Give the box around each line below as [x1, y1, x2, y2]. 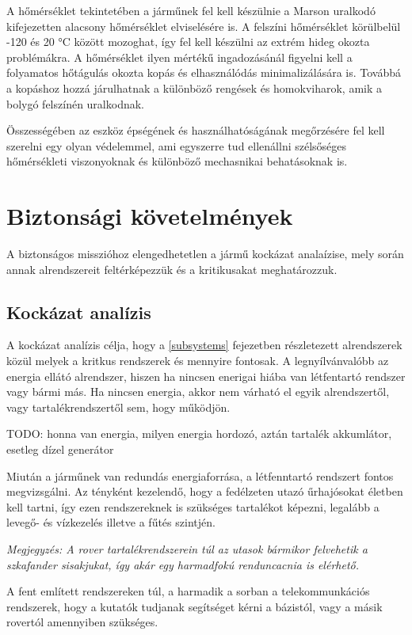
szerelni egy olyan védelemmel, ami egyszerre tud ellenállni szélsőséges [6, 137, 347, 154]
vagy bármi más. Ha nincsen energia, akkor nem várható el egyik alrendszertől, [6, 383, 390, 400]
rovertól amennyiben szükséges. [6, 614, 158, 630]
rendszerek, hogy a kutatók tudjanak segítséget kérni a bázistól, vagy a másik [6, 598, 383, 614]
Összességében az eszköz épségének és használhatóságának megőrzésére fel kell [6, 122, 385, 139]
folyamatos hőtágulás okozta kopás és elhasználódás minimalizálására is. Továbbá [6, 64, 402, 81]
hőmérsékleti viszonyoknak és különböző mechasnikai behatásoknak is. [6, 153, 348, 169]
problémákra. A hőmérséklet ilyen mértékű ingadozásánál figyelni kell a [6, 48, 353, 65]
